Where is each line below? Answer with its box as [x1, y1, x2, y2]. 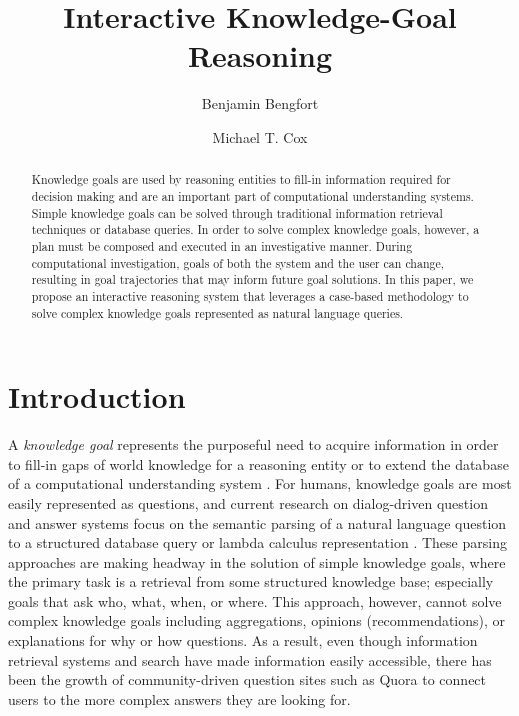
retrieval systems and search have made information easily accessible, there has [8, 649, 492, 670]
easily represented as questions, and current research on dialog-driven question [8, 492, 488, 513]
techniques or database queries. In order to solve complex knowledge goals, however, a [31, 221, 480, 238]
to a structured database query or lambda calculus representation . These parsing [8, 532, 507, 553]
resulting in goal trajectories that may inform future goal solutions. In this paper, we [31, 271, 474, 288]
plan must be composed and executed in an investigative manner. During [31, 237, 413, 254]
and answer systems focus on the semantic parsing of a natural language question [8, 512, 507, 533]
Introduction [8, 376, 186, 417]
